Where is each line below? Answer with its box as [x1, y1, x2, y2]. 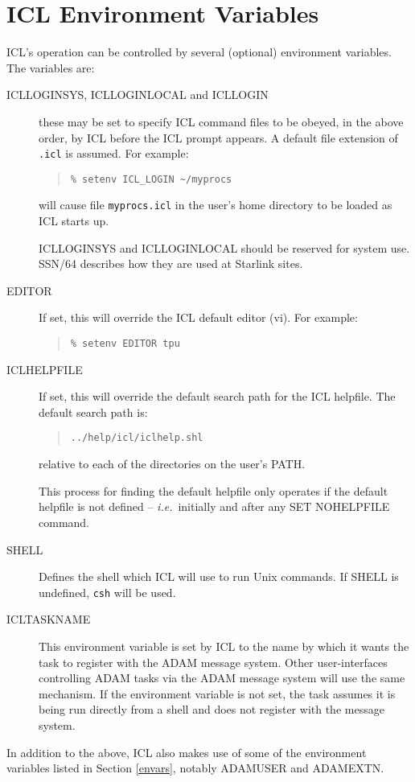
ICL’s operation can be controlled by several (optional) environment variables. [6, 43, 392, 60]
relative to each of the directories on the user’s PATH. [39, 455, 306, 472]
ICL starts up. [39, 212, 109, 229]
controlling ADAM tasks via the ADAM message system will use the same [39, 669, 405, 686]
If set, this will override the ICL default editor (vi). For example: [39, 309, 358, 326]
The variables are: [6, 59, 95, 76]
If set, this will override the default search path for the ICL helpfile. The [39, 388, 396, 405]
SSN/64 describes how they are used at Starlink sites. [39, 255, 303, 272]
